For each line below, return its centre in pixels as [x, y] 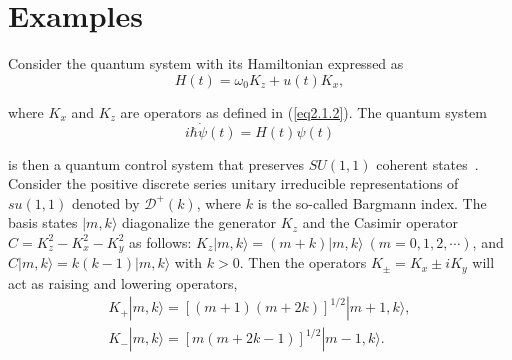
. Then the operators [303, 262]
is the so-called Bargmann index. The [372, 202]
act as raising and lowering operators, [123, 282]
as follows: [160, 241]
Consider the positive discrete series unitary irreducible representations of [233, 183]
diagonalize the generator [199, 222]
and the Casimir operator [380, 222]
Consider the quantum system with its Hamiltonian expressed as [206, 63]
